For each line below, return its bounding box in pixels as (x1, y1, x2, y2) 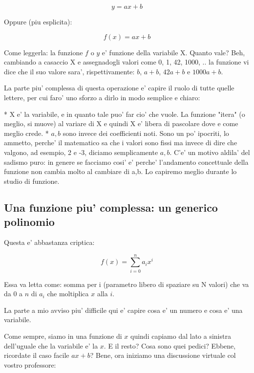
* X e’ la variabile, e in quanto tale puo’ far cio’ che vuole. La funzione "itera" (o (4, 109, 245, 119)
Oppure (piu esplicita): (4, 17, 72, 26)
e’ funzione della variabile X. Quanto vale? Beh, (102, 47, 245, 57)
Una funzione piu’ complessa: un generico (4, 199, 218, 215)
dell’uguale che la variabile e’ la (4, 340, 98, 351)
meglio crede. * (4, 128, 49, 138)
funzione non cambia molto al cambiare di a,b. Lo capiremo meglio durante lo (4, 166, 237, 176)
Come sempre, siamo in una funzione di (4, 331, 122, 341)
